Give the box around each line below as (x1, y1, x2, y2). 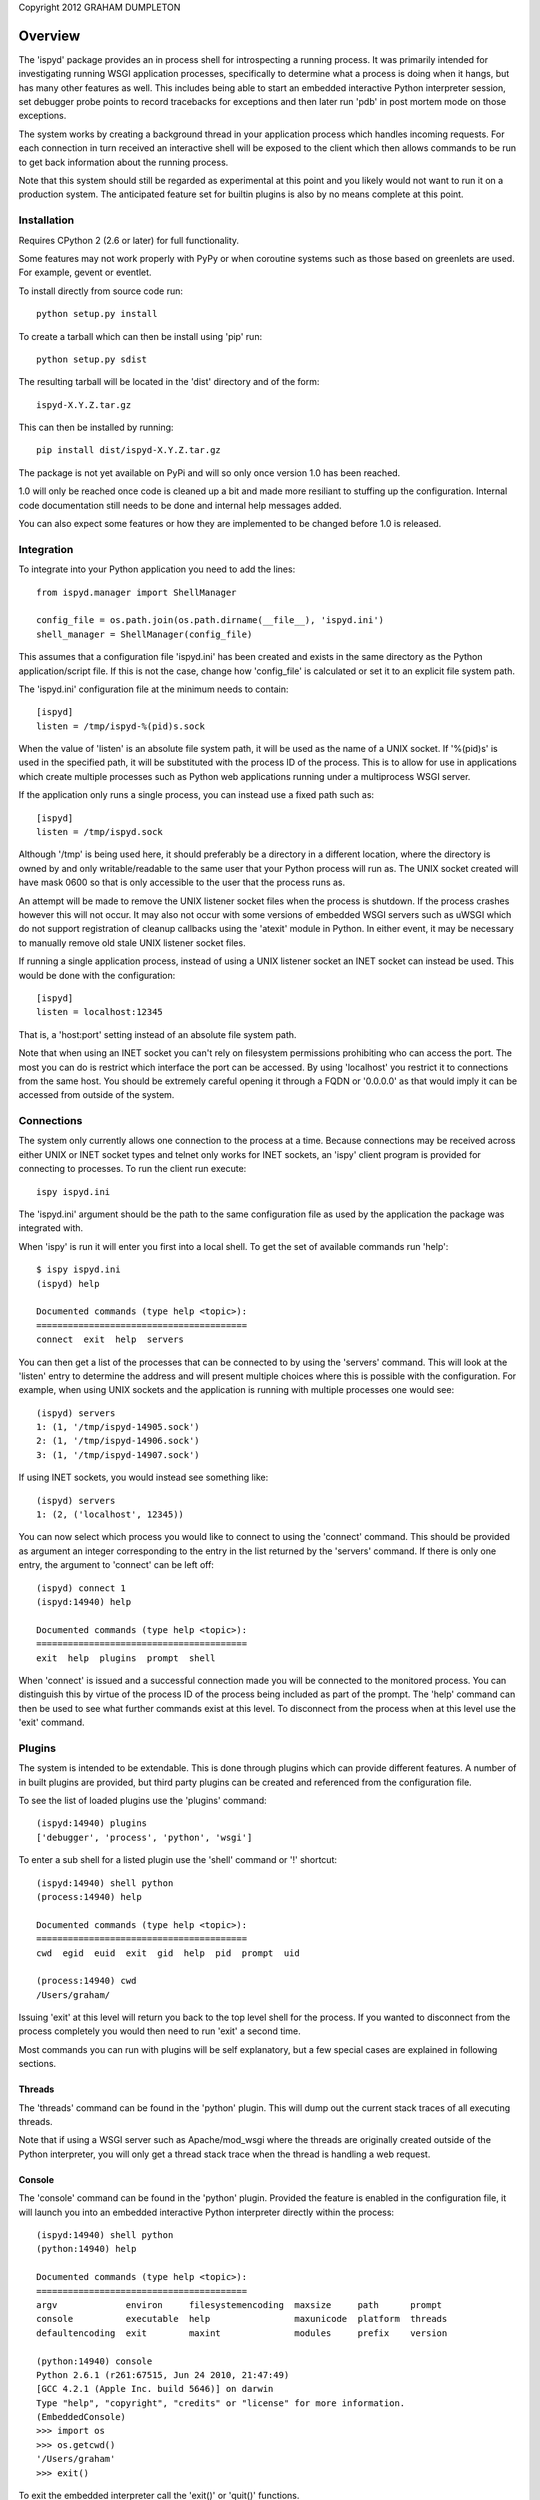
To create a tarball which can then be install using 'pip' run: (18, 330, 263, 342)
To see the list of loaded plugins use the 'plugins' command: (18, 1795, 267, 1807)
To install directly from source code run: (18, 285, 184, 297)
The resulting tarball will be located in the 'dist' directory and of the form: (18, 376, 320, 388)
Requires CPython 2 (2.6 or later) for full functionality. (18, 234, 240, 246)
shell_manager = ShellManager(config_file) (36, 628, 253, 640)
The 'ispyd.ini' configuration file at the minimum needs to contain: (18, 683, 289, 695)
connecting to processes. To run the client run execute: (18, 1163, 247, 1175)
